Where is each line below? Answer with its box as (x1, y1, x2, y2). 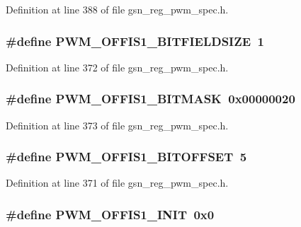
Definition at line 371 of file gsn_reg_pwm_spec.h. (6, 175, 229, 190)
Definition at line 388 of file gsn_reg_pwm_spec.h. (6, 2, 229, 16)
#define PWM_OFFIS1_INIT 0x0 (6, 205, 215, 223)
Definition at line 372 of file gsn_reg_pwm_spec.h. (6, 59, 229, 74)
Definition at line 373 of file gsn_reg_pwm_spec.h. (6, 117, 229, 132)
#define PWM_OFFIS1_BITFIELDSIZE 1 (6, 32, 264, 50)
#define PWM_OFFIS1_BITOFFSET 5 (6, 148, 247, 165)
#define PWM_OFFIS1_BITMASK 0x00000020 (6, 90, 295, 107)
